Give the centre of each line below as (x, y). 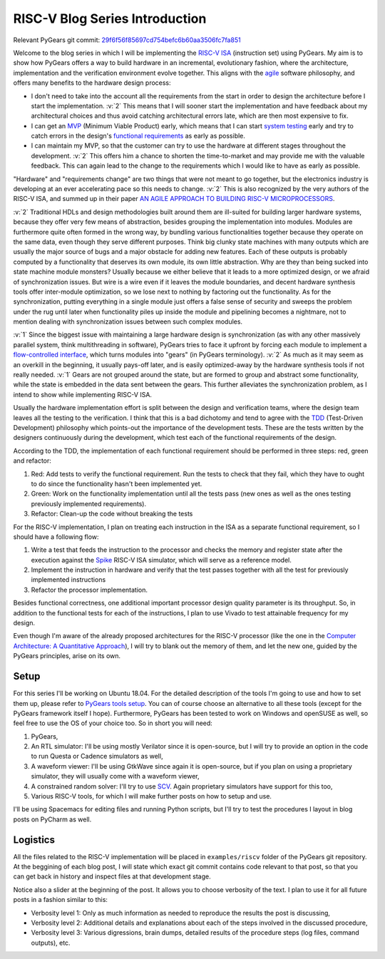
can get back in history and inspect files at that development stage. (112, 876)
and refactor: (32, 461)
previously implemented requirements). (88, 503)
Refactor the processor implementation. (89, 590)
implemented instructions (68, 580)
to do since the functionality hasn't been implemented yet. (117, 483)
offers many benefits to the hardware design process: (92, 83)
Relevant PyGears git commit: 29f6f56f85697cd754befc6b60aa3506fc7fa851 (127, 40)
